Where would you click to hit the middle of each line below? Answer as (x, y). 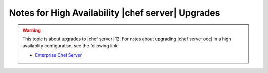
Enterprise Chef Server (59, 55)
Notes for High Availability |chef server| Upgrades (115, 13)
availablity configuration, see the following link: (70, 46)
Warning (32, 30)
